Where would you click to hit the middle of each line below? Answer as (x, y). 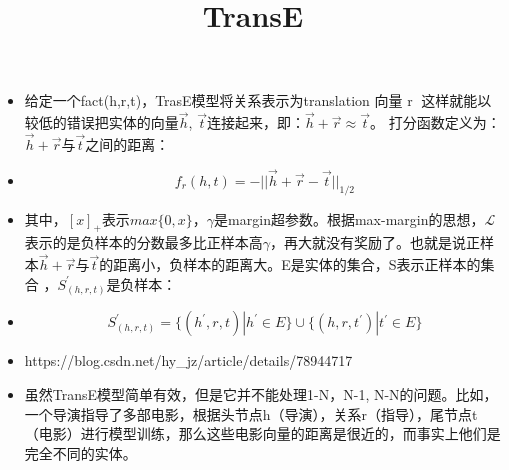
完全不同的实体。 (80, 452)
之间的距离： (127, 144)
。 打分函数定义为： (435, 122)
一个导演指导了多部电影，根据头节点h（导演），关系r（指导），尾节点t (251, 413)
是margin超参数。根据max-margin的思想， (349, 218)
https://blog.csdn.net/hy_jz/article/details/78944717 (188, 360)
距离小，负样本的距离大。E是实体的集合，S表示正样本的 (297, 264)
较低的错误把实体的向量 (101, 122)
